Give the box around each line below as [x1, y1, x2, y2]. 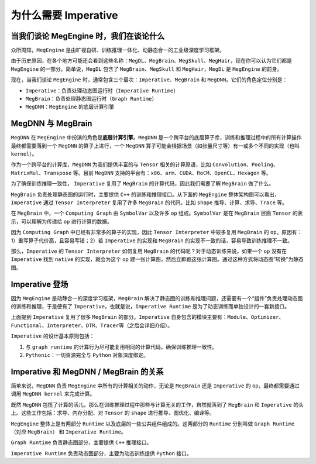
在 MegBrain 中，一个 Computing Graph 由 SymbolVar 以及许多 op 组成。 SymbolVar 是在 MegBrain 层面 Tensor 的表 [11, 209, 303, 216]
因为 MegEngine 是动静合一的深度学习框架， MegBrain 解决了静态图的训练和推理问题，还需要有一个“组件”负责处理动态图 [11, 294, 303, 301]
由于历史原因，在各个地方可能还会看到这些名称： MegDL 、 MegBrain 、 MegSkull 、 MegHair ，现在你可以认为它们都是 [11, 57, 293, 64]
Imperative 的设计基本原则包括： [11, 332, 95, 339]
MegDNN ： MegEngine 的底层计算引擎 [25, 103, 115, 111]
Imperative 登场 [11, 279, 68, 289]
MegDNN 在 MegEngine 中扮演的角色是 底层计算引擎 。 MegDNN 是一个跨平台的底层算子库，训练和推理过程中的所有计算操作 [11, 134, 302, 141]
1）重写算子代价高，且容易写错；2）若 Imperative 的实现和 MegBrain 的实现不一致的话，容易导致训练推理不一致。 [11, 237, 293, 244]
